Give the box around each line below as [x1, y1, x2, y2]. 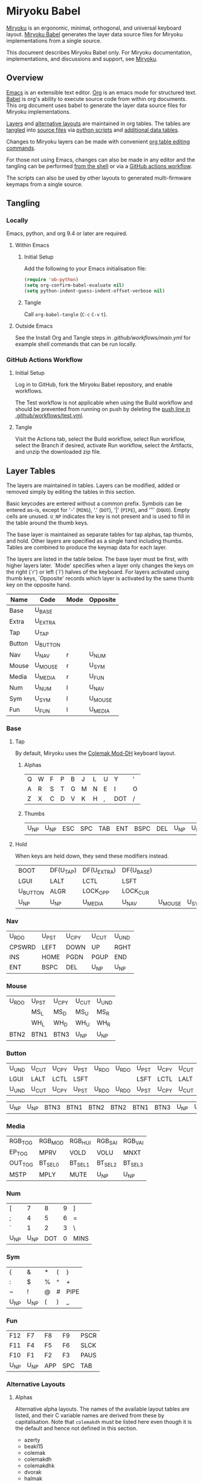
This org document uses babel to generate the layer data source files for [6, 102, 187, 109]
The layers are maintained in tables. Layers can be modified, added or [6, 482, 181, 489]
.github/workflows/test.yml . [14, 412, 84, 419]
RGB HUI [69, 1136, 91, 1147]
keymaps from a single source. [6, 180, 83, 188]
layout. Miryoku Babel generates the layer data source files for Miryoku [6, 30, 183, 37]
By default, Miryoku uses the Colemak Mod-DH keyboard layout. [14, 749, 176, 757]
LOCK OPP [82, 887, 110, 896]
